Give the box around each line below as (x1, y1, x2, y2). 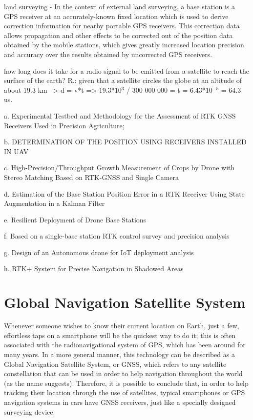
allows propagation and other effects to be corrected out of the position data (4, 30, 233, 40)
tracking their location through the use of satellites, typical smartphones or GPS (4, 387, 245, 398)
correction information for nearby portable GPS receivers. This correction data (4, 20, 240, 31)
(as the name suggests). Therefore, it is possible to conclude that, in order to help (4, 378, 249, 388)
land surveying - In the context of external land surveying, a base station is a (4, 1, 235, 11)
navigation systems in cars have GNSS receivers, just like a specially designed (4, 397, 236, 407)
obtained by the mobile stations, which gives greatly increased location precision (4, 40, 244, 50)
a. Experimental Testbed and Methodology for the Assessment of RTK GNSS (4, 110, 236, 120)
